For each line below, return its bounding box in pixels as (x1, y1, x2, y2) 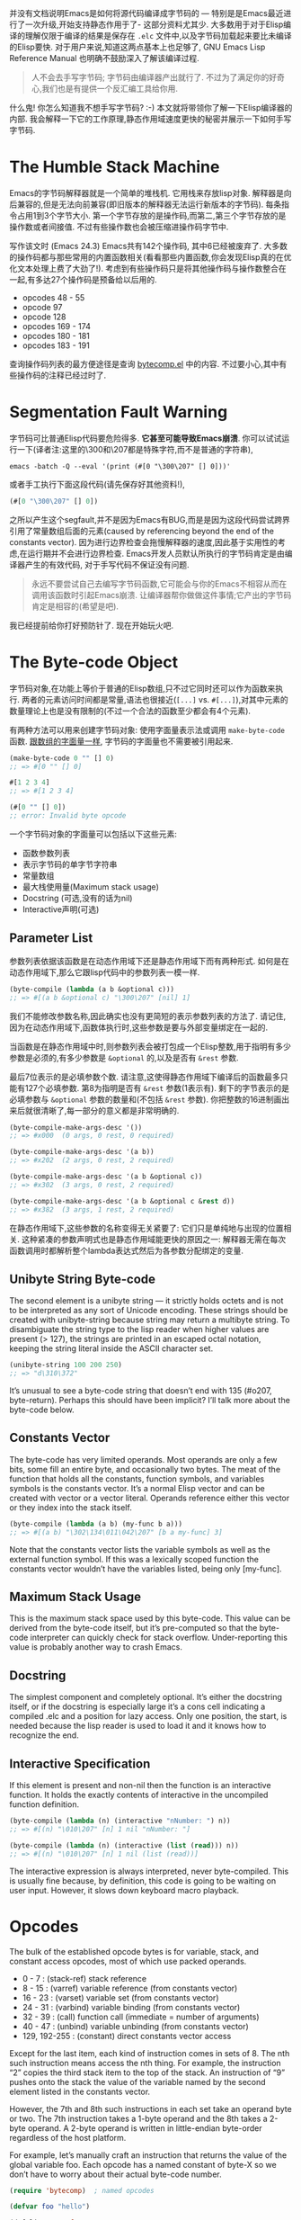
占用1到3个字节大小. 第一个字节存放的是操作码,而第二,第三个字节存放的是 (16, 210, 287, 220)
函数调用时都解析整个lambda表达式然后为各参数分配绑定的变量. (9, 1245, 244, 1256)
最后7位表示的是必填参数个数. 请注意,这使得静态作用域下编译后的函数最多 (9, 1071, 280, 1082)
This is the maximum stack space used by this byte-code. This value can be (9, 1613, 291, 1624)
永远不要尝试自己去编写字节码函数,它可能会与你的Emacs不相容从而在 (31, 578, 288, 589)
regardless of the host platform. (9, 2132, 127, 2143)
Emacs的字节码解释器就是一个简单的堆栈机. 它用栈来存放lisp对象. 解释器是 (9, 187, 285, 198)
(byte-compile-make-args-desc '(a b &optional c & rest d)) (9, 1196, 235, 1205)
